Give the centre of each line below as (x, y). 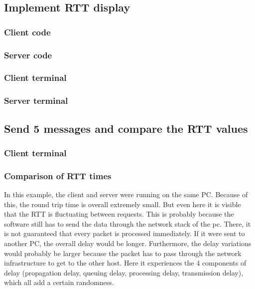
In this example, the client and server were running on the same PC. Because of (126, 194)
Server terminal (36, 101)
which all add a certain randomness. (59, 282)
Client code (27, 32)
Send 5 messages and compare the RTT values (126, 128)
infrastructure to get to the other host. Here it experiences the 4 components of (125, 263)
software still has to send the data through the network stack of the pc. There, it (127, 223)
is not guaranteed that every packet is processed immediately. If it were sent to (125, 233)
